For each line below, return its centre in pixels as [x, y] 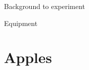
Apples [28, 57]
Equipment [21, 23]
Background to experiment [44, 6]
